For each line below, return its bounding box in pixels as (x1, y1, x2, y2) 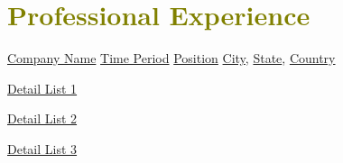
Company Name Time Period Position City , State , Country (7, 49, 336, 68)
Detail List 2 (7, 109, 78, 128)
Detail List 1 (7, 78, 78, 97)
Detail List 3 (7, 139, 78, 158)
